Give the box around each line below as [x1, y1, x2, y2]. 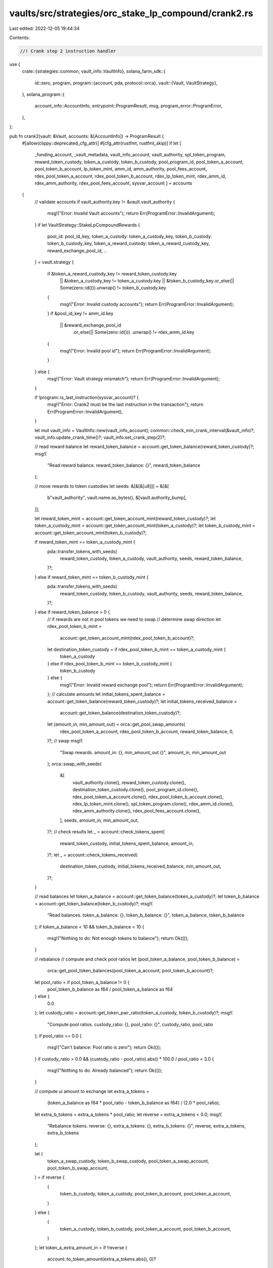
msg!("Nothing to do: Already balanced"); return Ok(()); [47, 1068, 163, 1074]
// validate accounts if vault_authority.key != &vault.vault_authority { [34, 198, 175, 205]
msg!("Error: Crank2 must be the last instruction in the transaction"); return [47, 401, 204, 408]
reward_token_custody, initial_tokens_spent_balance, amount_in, [60, 840, 194, 847]
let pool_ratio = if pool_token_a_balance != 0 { [34, 979, 130, 985]
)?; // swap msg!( [47, 738, 83, 744]
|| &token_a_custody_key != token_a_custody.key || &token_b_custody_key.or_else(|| [60, 277, 235, 284]
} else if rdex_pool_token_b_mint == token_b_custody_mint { [47, 660, 172, 666]
